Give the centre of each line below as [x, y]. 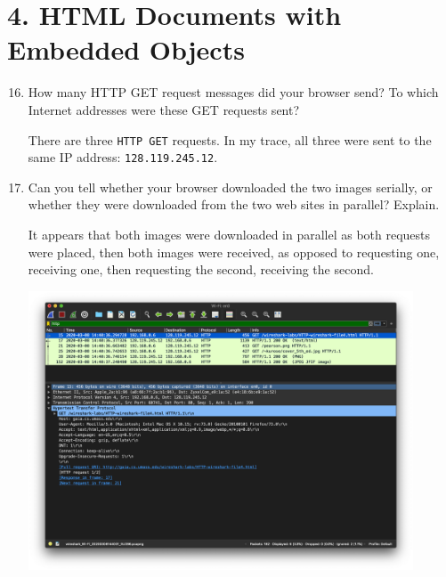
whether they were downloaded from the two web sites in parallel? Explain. [234, 204]
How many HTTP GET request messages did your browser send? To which [233, 92]
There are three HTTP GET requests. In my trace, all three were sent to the [230, 139]
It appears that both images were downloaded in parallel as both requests [229, 234]
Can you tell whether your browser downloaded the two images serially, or [230, 187]
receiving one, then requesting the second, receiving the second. [201, 269]
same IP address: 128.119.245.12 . [123, 157]
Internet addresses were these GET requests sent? [164, 109]
